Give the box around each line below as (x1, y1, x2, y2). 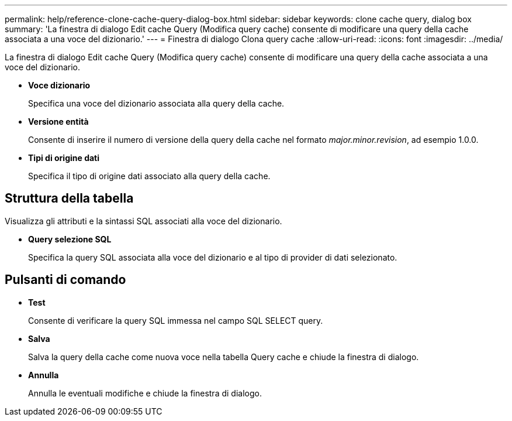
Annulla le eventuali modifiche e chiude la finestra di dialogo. (28, 388, 262, 398)
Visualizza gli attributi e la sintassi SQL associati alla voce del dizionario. (5, 215, 282, 226)
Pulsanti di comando (5, 272, 126, 287)
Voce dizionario (28, 80, 91, 90)
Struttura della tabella (5, 191, 134, 206)
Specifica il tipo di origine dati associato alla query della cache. (28, 171, 271, 181)
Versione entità (28, 117, 89, 126)
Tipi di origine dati (28, 153, 100, 163)
